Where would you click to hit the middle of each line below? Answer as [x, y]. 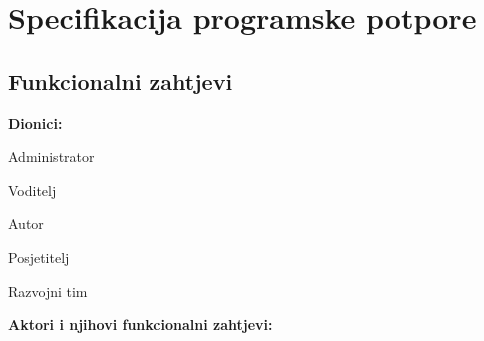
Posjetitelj [39, 256]
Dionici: [35, 122]
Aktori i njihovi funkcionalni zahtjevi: [140, 324]
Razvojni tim [48, 290]
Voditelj [32, 189]
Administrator [51, 156]
